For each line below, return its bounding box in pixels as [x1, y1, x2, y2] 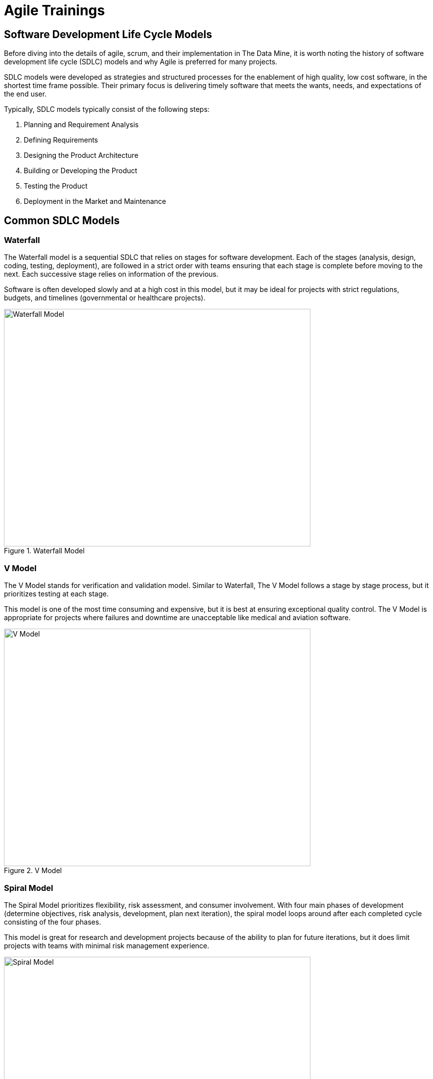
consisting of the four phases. [4, 917, 101, 926]
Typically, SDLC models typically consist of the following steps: [4, 105, 210, 114]
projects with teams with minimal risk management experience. [4, 941, 210, 950]
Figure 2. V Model [4, 866, 62, 875]
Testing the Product [24, 182, 88, 191]
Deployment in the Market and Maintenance [24, 197, 167, 206]
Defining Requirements [24, 136, 98, 145]
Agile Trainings [4, 2, 105, 19]
